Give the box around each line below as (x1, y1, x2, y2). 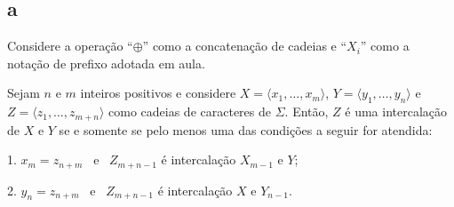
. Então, (284, 102, 329, 121)
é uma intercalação (345, 102, 448, 121)
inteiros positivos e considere (80, 84, 236, 102)
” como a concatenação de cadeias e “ (142, 36, 347, 55)
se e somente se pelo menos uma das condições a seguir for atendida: (59, 120, 433, 139)
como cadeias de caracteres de (108, 102, 271, 121)
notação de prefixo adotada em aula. (7, 53, 205, 72)
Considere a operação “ (7, 36, 133, 55)
